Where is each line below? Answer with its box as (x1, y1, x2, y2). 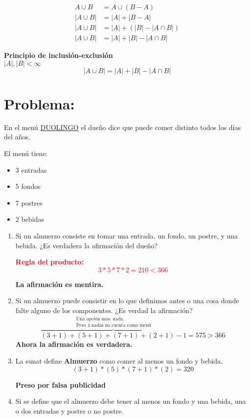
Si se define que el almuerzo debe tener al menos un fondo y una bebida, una (15, 396, 246, 406)
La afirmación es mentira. (15, 279, 104, 289)
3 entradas (15, 164, 47, 175)
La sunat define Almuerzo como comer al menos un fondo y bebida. (15, 356, 223, 366)
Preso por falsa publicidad (15, 379, 106, 390)
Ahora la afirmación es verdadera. (15, 339, 133, 349)
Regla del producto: (15, 257, 84, 267)
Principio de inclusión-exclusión (4, 50, 113, 60)
